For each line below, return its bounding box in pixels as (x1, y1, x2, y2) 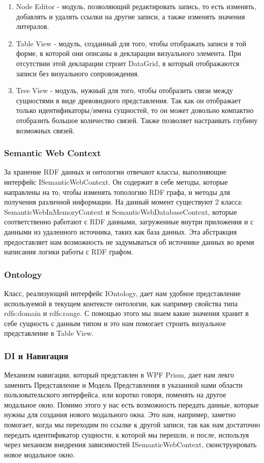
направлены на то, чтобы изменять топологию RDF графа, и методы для (4, 186, 230, 197)
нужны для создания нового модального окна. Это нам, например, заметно (4, 409, 236, 420)
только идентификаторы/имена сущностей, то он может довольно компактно (16, 105, 254, 115)
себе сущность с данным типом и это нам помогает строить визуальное (4, 317, 226, 328)
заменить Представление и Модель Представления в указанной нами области (4, 379, 243, 390)
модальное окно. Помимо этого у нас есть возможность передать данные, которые (4, 399, 259, 410)
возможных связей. (16, 125, 75, 135)
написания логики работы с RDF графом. (4, 246, 133, 257)
